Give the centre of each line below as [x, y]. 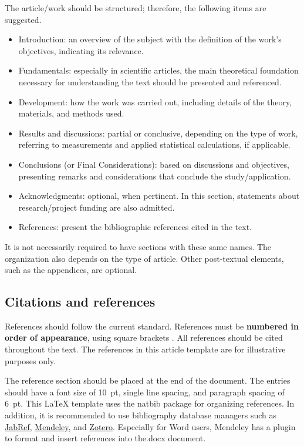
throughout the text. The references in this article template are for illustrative [145, 349]
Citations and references [80, 302]
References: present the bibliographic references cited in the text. [135, 227]
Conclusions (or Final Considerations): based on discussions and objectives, [154, 164]
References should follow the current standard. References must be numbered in [152, 326]
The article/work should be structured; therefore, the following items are [136, 8]
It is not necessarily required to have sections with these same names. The [138, 246]
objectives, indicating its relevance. [81, 50]
